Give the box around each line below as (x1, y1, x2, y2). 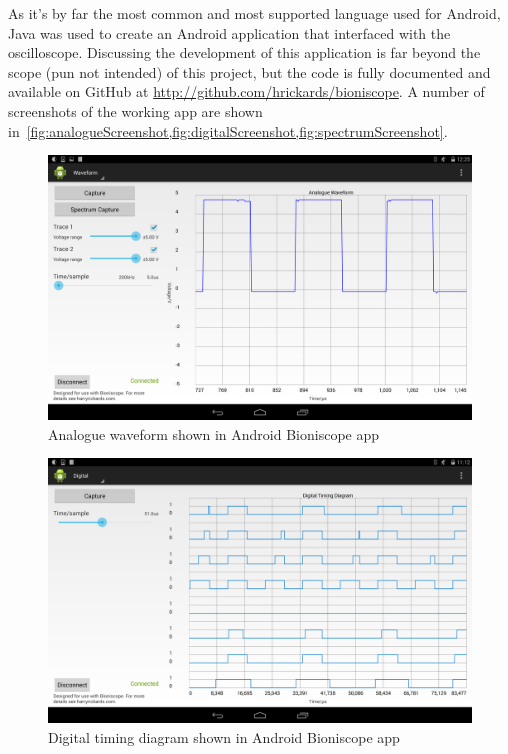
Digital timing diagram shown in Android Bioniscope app (48, 726, 400, 747)
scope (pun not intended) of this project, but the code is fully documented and (8, 61, 491, 82)
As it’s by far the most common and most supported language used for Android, (8, 3, 501, 23)
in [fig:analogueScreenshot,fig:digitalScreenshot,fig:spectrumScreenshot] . (8, 120, 448, 141)
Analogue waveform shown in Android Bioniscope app (48, 423, 380, 444)
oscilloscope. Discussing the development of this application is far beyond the (8, 42, 481, 63)
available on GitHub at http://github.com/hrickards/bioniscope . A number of (8, 81, 485, 102)
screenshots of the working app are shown (8, 100, 263, 121)
